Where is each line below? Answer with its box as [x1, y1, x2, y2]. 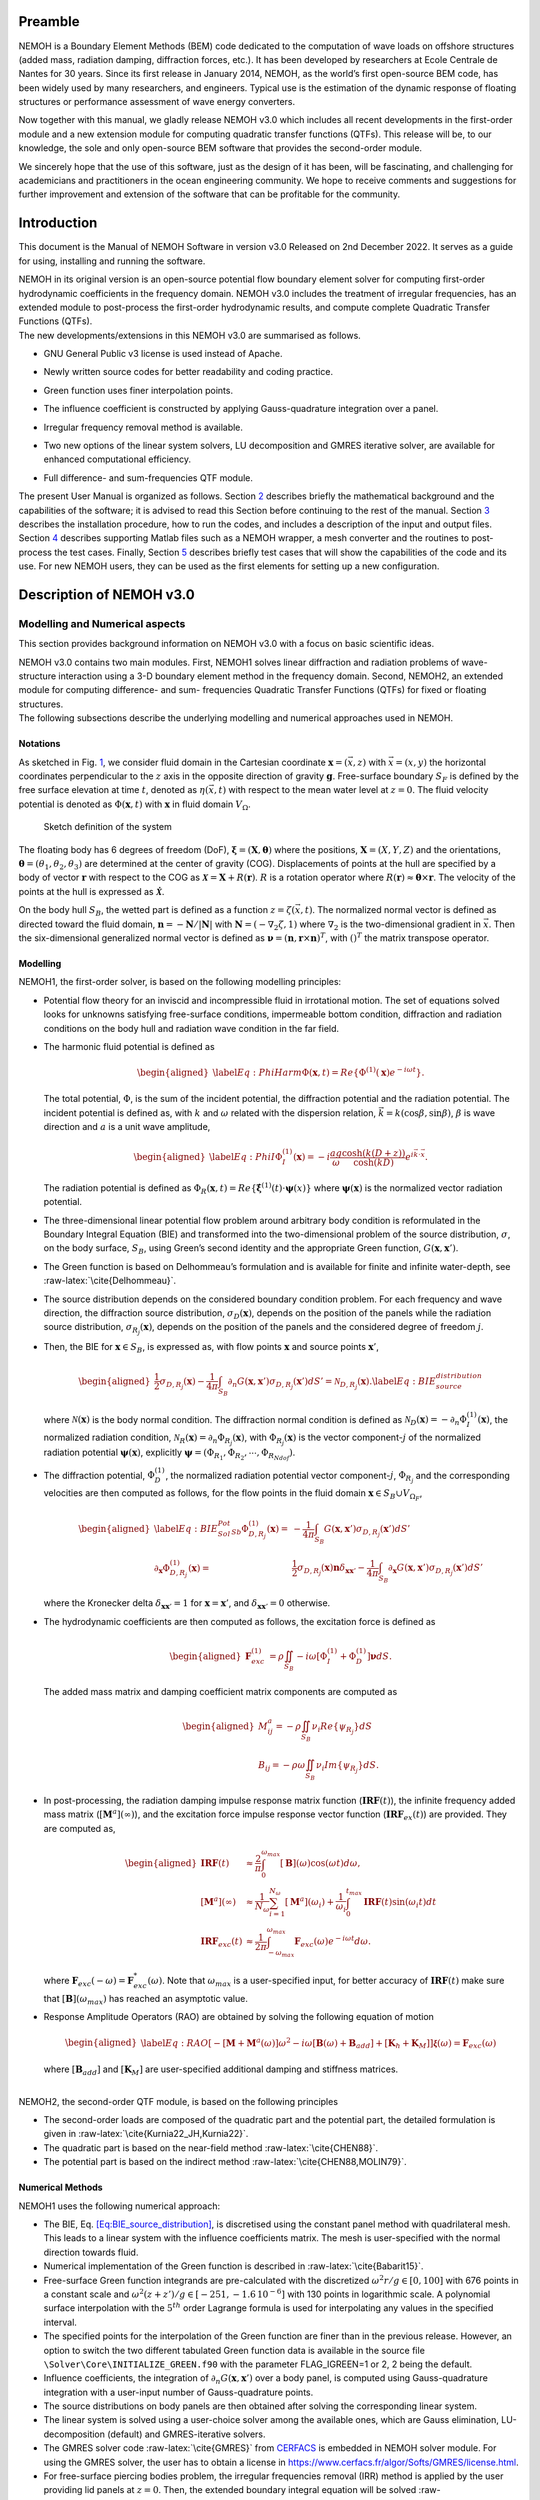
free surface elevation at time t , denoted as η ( [18, 784, 209, 796]
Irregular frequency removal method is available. [43, 421, 244, 433]
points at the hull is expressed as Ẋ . [18, 885, 165, 897]
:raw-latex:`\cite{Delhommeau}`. [43, 1275, 177, 1287]
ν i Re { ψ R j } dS [311, 1720, 373, 1735]
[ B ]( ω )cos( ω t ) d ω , [280, 1857, 361, 1869]
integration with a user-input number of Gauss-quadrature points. [43, 2386, 314, 2398]
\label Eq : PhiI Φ [208, 1151, 283, 1163]
